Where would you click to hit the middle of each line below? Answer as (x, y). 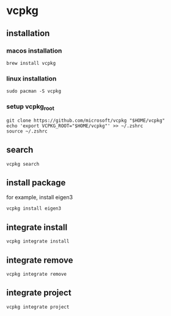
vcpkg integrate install (38, 241)
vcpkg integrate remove (37, 274)
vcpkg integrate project (38, 307)
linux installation (31, 78)
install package (36, 182)
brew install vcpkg (31, 63)
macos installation (34, 51)
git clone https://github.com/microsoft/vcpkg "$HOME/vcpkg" (86, 120)
